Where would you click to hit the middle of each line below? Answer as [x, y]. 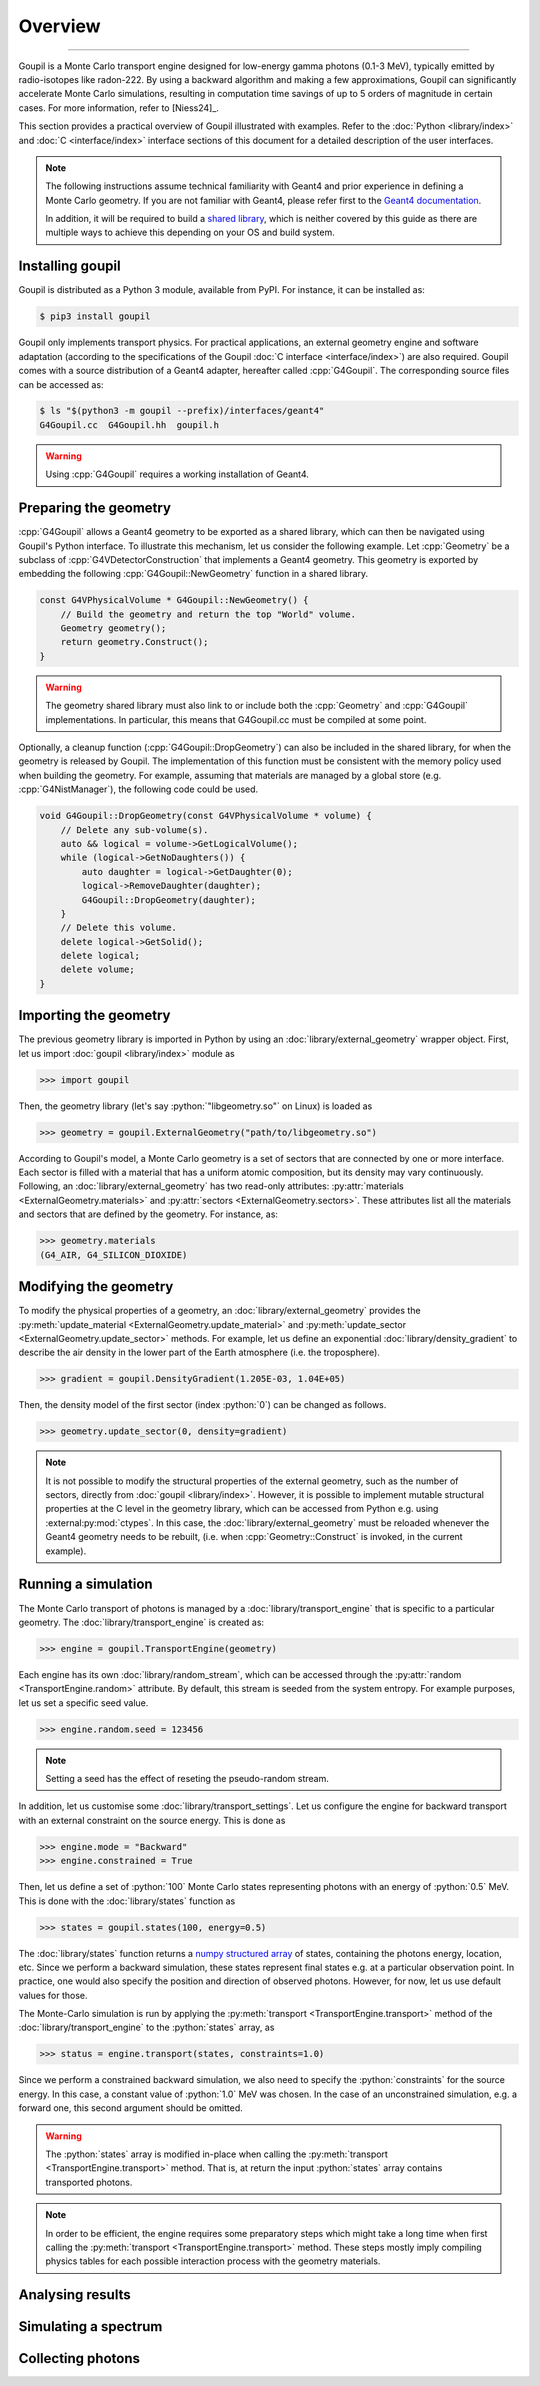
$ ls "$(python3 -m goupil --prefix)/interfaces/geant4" [182, 411]
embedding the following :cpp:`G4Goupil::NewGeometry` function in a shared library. [193, 574]
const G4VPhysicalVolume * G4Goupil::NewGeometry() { [174, 600]
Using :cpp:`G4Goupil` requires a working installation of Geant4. [177, 474]
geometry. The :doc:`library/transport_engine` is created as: [141, 1622]
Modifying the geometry [96, 1286]
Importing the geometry [94, 1015]
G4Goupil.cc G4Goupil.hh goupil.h [129, 424]
